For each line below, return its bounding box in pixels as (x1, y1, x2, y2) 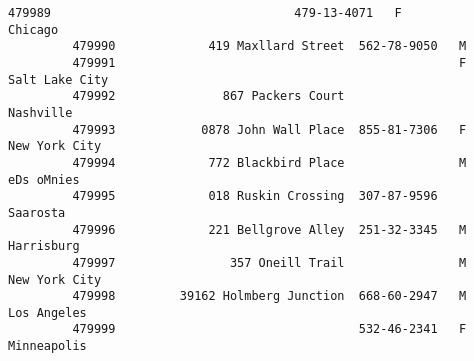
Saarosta (8, 205, 66, 220)
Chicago (8, 22, 59, 37)
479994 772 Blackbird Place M (72, 155, 467, 170)
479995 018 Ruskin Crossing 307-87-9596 (72, 189, 438, 204)
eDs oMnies (8, 172, 80, 187)
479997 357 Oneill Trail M (72, 255, 467, 270)
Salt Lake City (8, 72, 109, 87)
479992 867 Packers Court (72, 89, 345, 104)
